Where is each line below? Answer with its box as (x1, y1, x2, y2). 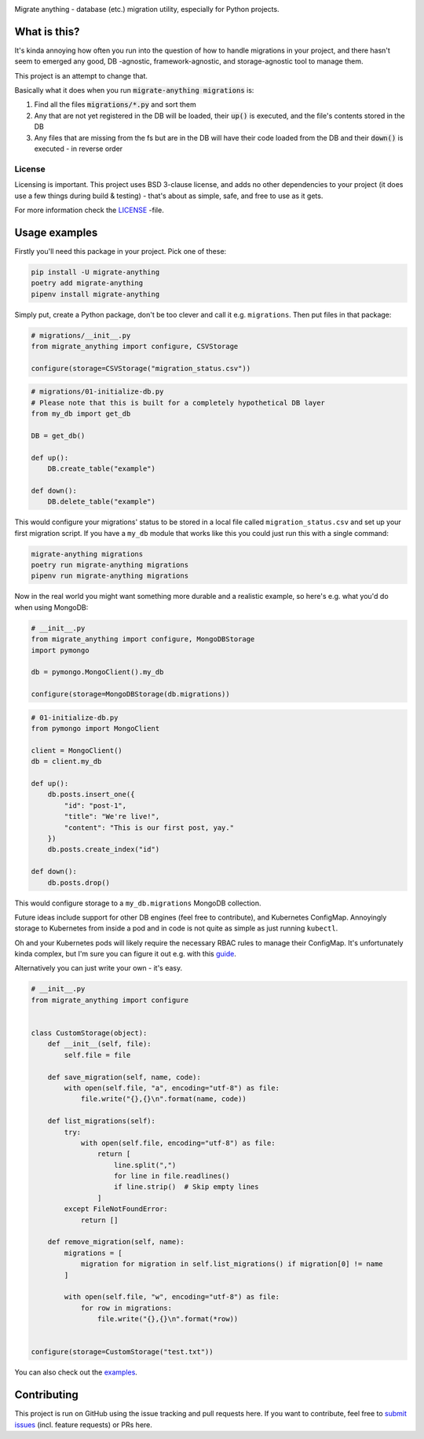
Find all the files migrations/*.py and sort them (34, 100, 196, 109)
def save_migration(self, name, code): (47, 1073, 202, 1081)
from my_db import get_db (31, 409, 131, 418)
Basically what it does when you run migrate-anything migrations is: (14, 86, 254, 95)
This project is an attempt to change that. (14, 71, 148, 80)
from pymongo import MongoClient (31, 724, 160, 733)
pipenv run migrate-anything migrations (31, 571, 188, 581)
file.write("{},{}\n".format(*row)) (97, 1315, 239, 1323)
